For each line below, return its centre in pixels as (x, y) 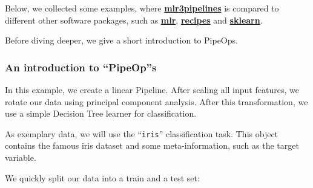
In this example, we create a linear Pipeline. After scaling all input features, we (152, 89)
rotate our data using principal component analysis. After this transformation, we (156, 101)
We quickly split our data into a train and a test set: (102, 177)
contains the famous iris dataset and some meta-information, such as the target (152, 145)
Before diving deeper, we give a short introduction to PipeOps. (121, 40)
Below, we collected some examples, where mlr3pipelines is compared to (142, 8)
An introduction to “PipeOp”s (81, 67)
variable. (21, 157)
